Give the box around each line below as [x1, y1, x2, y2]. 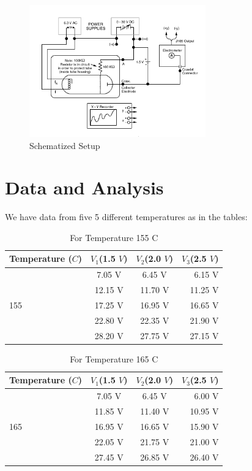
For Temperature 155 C [70, 231, 158, 243]
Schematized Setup [29, 139, 100, 151]
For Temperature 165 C [70, 352, 158, 365]
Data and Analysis [5, 175, 164, 200]
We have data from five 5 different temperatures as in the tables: [5, 210, 248, 223]
